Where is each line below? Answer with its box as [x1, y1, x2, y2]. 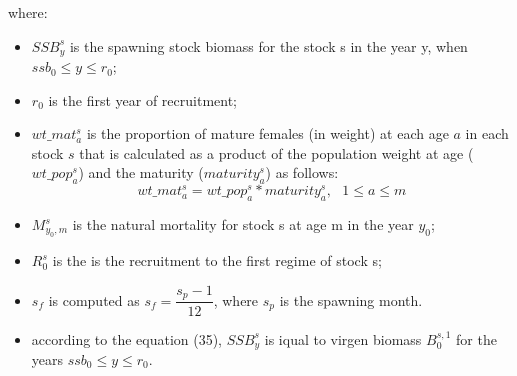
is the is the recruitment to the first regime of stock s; [52, 250, 382, 271]
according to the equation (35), [31, 328, 223, 349]
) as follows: [265, 162, 339, 183]
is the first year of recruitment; [48, 89, 237, 110]
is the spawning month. [279, 289, 423, 310]
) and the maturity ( [78, 162, 204, 183]
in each [465, 123, 509, 144]
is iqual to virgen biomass [264, 328, 422, 349]
